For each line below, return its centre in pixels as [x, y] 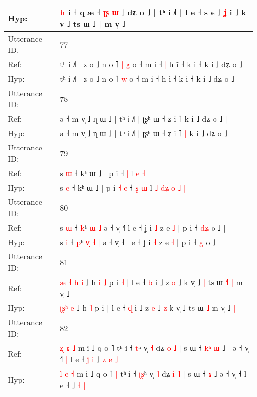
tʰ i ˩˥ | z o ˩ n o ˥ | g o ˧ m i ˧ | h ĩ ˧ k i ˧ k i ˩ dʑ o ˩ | [153, 64]
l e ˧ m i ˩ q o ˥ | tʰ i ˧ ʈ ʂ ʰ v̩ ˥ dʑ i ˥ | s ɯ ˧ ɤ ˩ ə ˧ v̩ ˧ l [153, 373]
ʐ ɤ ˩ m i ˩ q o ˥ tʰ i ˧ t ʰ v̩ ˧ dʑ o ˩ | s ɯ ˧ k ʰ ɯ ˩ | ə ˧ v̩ [154, 348]
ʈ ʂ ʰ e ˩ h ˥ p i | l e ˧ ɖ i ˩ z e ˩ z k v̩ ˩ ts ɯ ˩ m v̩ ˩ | [148, 308]
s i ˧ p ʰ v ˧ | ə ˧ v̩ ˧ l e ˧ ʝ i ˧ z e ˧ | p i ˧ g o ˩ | [140, 242]
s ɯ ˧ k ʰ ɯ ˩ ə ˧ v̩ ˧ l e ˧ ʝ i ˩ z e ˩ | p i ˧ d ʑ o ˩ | [143, 227]
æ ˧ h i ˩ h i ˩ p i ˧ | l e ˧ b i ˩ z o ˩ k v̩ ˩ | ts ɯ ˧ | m [151, 282]
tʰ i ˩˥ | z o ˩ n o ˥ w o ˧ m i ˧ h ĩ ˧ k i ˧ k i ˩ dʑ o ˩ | [150, 78]
